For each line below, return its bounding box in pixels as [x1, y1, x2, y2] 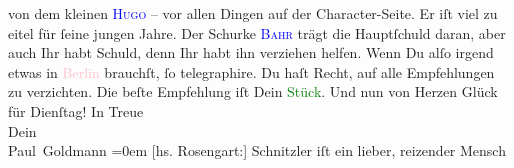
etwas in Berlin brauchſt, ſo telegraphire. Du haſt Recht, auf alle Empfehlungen [8, 61, 495, 82]
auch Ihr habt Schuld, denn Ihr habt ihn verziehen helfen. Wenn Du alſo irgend [8, 42, 494, 63]
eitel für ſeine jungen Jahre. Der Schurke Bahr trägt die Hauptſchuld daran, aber [8, 22, 506, 43]
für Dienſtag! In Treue [8, 100, 144, 121]
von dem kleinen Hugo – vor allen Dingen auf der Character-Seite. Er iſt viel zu [8, 3, 498, 23]
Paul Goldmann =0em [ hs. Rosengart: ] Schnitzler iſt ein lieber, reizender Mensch [8, 140, 506, 161]
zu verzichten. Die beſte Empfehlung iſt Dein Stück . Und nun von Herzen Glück [8, 81, 498, 102]
